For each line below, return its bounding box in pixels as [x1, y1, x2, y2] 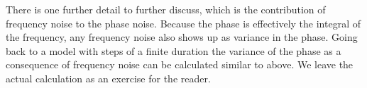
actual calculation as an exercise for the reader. [6, 70, 211, 85]
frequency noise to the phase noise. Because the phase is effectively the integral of [6, 15, 361, 30]
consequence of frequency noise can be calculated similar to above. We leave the [6, 57, 354, 72]
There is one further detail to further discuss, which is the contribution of [6, 2, 326, 16]
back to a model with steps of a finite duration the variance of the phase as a [6, 43, 341, 58]
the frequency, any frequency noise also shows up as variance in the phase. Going [6, 30, 358, 44]
